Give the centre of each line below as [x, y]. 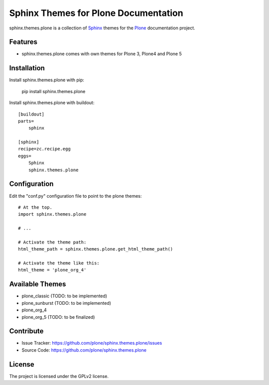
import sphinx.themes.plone [52, 214]
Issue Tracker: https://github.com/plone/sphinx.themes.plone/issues [92, 343]
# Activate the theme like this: [59, 263]
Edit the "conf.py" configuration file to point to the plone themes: [75, 196]
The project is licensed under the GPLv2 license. [59, 376]
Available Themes [38, 284]
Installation [27, 68]
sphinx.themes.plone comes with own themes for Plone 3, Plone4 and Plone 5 [102, 54]
